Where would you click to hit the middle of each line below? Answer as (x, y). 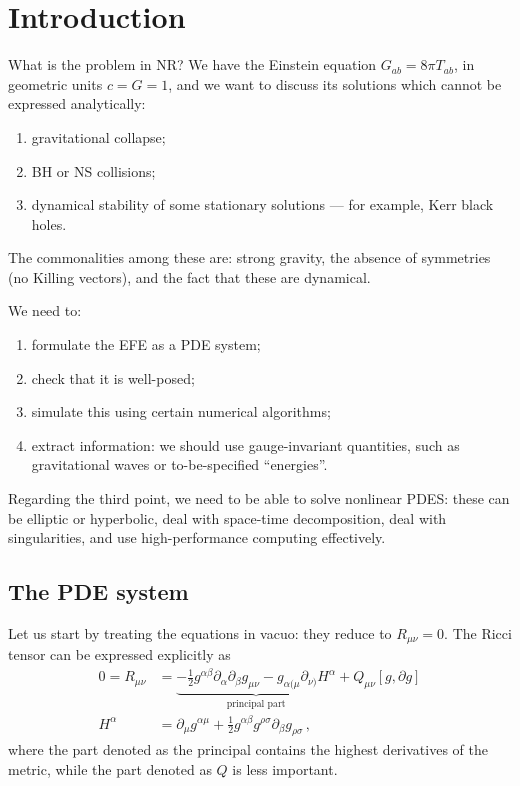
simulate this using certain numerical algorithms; (181, 411)
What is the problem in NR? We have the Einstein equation (192, 64)
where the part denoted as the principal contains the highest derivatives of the (248, 749)
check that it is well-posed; (113, 377)
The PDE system (98, 591)
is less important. (285, 768)
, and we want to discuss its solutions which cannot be (335, 83)
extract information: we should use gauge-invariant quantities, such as (245, 444)
